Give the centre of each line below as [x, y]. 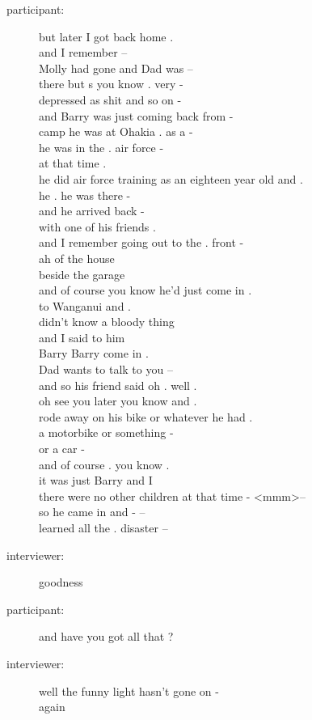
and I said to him [82, 337]
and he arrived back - [92, 211]
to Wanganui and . [85, 305]
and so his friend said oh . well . [118, 385]
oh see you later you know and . [118, 401]
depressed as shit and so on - [110, 99]
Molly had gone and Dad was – [116, 68]
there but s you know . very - [111, 84]
